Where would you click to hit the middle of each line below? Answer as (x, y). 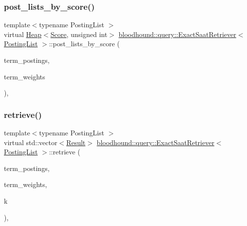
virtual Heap (23, 34)
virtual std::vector (31, 142)
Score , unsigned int (79, 34)
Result (76, 142)
